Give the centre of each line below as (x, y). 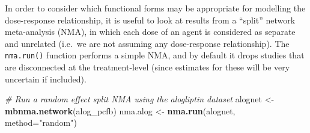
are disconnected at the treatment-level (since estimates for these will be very (147, 67)
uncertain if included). (46, 79)
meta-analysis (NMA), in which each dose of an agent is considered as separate (150, 32)
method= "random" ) (41, 122)
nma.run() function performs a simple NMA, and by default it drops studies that (155, 55)
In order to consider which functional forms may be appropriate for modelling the (155, 8)
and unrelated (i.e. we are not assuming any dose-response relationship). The (147, 43)
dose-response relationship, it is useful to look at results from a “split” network (150, 20)
